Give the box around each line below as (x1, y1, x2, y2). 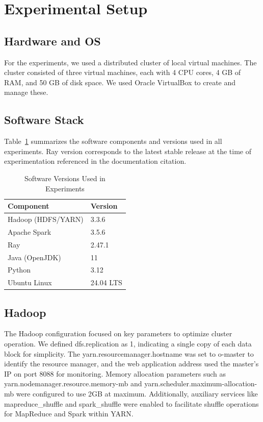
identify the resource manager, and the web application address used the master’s (4, 358, 259, 369)
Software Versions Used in (24, 172, 106, 183)
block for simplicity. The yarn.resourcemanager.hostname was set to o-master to (4, 348, 254, 359)
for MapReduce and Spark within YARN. (4, 408, 134, 419)
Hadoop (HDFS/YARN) (8, 213, 84, 224)
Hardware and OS (4, 33, 101, 48)
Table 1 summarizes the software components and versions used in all (4, 136, 222, 146)
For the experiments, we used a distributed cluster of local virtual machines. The (4, 57, 257, 67)
